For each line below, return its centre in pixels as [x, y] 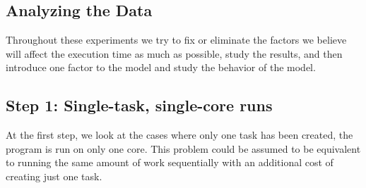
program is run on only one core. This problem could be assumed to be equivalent [183, 148]
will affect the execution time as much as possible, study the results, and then [174, 53]
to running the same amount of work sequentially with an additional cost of [170, 162]
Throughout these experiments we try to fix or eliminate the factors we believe [176, 40]
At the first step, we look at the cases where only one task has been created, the [179, 135]
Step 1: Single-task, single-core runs [139, 105]
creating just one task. [54, 176]
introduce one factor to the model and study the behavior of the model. [161, 67]
